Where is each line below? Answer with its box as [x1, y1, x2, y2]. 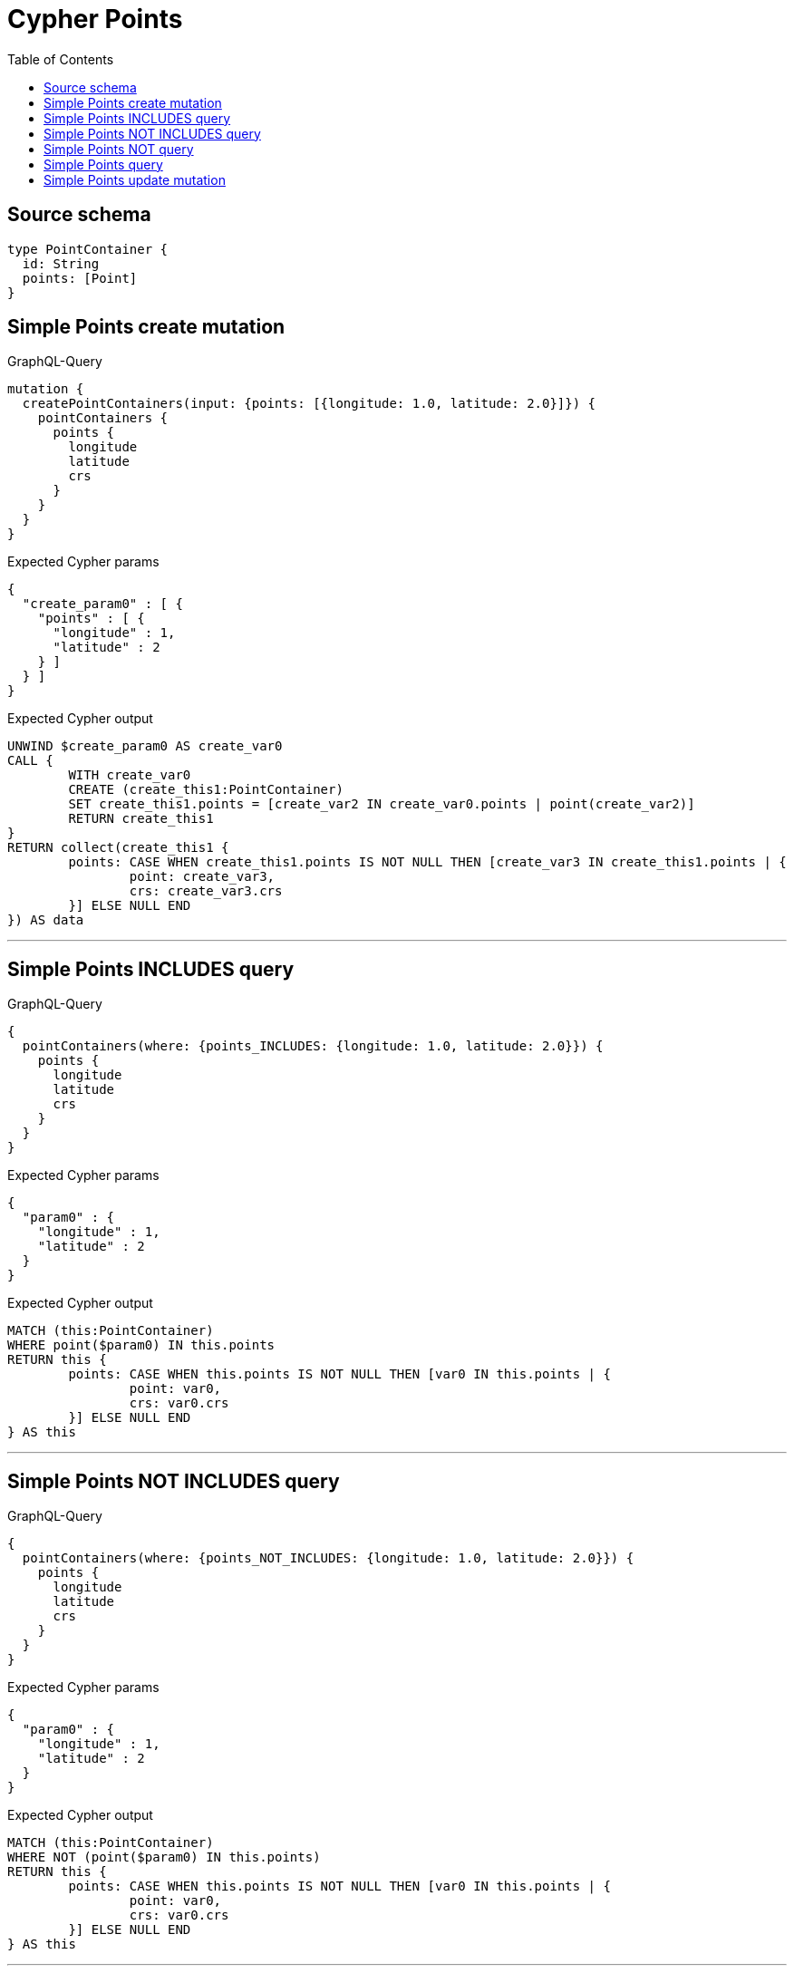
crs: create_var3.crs [129, 884, 283, 899]
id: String [22, 256, 100, 271]
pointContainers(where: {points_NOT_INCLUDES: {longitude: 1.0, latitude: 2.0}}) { [22, 1551, 634, 1566]
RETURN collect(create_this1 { [7, 840, 229, 856]
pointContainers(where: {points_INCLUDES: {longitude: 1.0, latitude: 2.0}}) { [22, 1039, 604, 1054]
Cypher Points [7, 4, 183, 34]
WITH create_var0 [68, 768, 191, 783]
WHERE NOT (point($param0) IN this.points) [7, 1850, 321, 1865]
